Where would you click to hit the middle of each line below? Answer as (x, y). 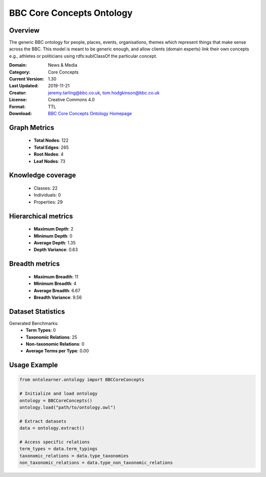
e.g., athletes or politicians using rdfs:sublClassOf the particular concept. (83, 56)
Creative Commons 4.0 (71, 100)
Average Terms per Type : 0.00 (57, 351)
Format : (17, 107)
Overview (24, 30)
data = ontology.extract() (52, 428)
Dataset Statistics (37, 311)
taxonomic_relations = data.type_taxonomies (74, 456)
